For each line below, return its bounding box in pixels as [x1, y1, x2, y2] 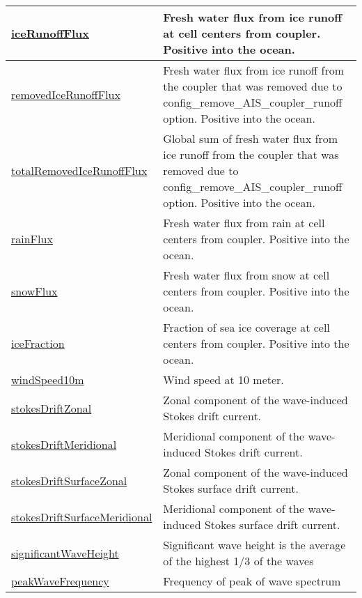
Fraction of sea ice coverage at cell [163, 319, 330, 335]
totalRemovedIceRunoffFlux [11, 162, 148, 178]
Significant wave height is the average [163, 537, 346, 553]
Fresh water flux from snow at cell [163, 267, 330, 283]
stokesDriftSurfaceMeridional [11, 508, 152, 525]
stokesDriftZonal [11, 399, 92, 416]
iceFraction [11, 335, 65, 351]
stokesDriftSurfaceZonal [11, 472, 127, 489]
